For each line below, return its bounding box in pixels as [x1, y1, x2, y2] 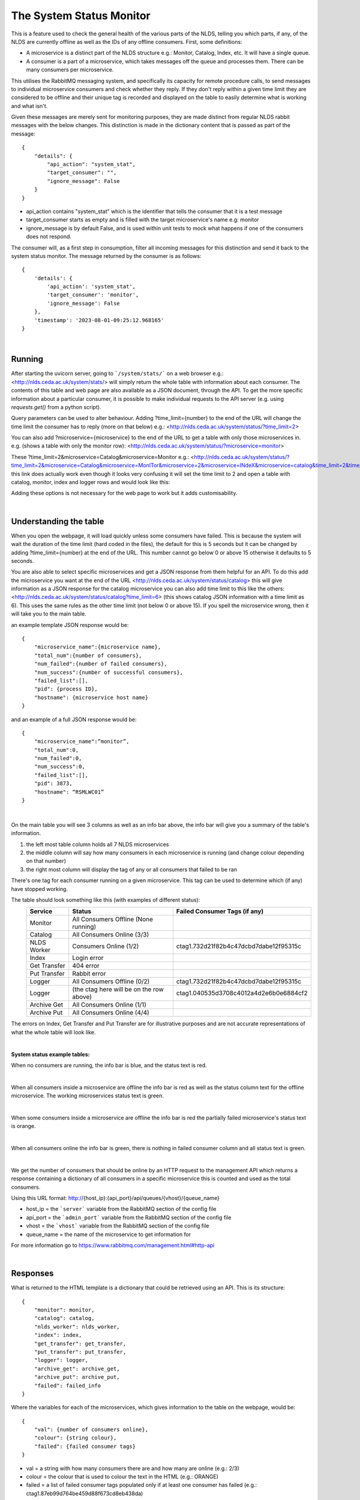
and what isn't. [11, 102, 48, 109]
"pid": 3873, [34, 780, 73, 787]
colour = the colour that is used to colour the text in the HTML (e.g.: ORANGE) [26, 1473, 219, 1480]
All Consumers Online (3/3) [72, 931, 149, 939]
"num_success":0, [34, 763, 85, 770]
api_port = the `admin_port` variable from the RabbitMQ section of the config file [26, 1214, 232, 1221]
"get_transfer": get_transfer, [34, 1340, 127, 1347]
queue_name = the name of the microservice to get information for [26, 1231, 191, 1238]
